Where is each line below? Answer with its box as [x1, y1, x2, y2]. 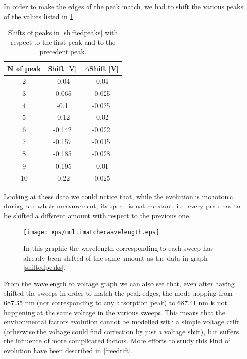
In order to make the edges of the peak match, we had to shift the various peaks [4, 1, 243, 11]
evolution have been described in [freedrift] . [4, 345, 133, 356]
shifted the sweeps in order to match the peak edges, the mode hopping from [4, 288, 233, 298]
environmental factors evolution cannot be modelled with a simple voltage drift [4, 317, 240, 327]
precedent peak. [39, 46, 87, 57]
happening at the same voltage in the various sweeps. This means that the [4, 307, 226, 317]
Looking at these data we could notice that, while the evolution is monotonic [4, 191, 233, 201]
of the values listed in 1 [4, 11, 73, 21]
